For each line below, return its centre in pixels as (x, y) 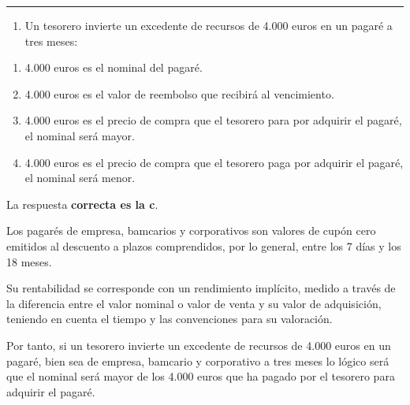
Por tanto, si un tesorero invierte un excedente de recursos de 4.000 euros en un (199, 345)
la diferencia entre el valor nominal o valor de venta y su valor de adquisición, (194, 303)
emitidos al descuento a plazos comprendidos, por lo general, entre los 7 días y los (204, 245)
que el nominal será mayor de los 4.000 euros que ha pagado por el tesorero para (201, 376)
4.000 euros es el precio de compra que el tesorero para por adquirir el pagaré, (213, 120)
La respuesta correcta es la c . (82, 204)
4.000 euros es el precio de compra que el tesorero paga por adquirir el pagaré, (214, 162)
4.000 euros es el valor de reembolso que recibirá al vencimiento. (179, 93)
